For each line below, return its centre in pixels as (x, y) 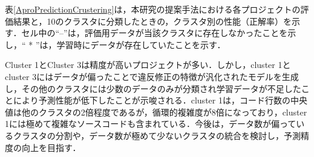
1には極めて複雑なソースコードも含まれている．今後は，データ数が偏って (151, 124)
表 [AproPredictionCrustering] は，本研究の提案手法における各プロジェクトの (153, 9)
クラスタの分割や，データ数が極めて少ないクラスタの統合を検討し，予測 (157, 135)
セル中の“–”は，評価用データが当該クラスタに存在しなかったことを (155, 33)
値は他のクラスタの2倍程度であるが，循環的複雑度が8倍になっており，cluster (156, 112)
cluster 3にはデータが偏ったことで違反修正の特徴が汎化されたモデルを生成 (152, 76)
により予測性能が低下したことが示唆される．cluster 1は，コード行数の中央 (160, 100)
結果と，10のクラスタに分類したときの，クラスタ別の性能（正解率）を (152, 21)
